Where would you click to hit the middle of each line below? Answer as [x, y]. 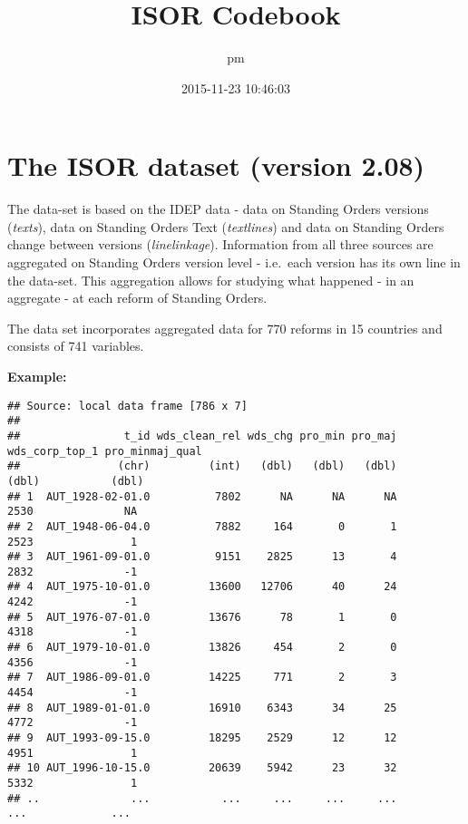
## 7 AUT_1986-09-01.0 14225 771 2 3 [202, 678]
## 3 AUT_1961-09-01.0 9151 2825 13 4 [202, 557]
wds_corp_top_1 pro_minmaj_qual [105, 451]
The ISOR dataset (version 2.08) [216, 165]
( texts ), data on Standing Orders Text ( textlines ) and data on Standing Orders [226, 226]
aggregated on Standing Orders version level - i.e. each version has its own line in [234, 262]
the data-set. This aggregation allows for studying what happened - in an [211, 280]
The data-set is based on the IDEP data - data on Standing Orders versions [218, 209]
